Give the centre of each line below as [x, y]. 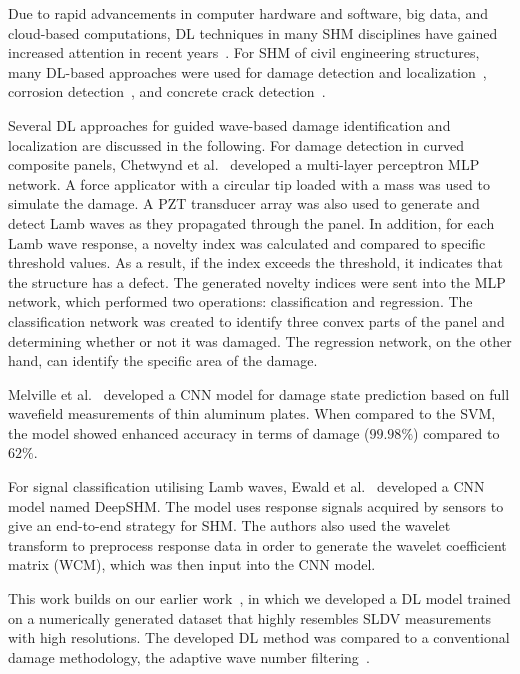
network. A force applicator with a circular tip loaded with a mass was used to [249, 183]
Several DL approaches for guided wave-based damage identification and [229, 124]
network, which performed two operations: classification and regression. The [240, 301]
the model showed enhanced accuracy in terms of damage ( [189, 432]
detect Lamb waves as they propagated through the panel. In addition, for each [251, 222]
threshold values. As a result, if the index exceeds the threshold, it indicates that [255, 262]
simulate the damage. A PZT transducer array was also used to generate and [244, 203]
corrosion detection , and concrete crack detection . [167, 91]
